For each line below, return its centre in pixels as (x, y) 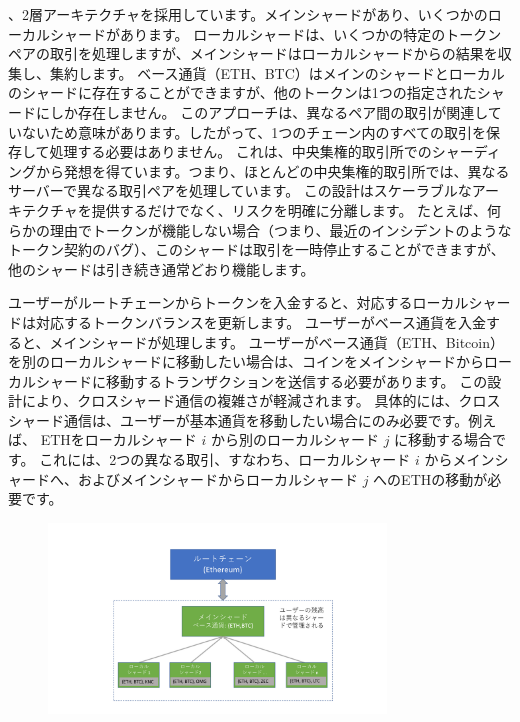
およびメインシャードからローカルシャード (217, 478)
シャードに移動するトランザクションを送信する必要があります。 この (261, 380)
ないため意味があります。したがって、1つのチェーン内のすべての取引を (253, 131)
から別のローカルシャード (294, 439)
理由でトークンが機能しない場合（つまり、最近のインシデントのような (280, 229)
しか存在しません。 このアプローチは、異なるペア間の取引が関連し (268, 111)
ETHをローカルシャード (118, 439)
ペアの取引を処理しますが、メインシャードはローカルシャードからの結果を (253, 53)
